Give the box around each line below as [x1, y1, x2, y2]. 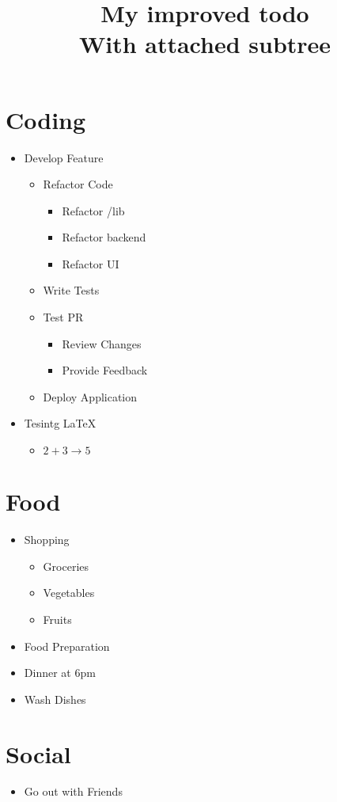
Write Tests [43, 282, 100, 298]
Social [6, 737, 71, 770]
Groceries [43, 557, 89, 574]
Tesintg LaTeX [24, 415, 97, 431]
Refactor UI [62, 255, 119, 272]
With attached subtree [78, 28, 331, 60]
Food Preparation [24, 637, 110, 654]
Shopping [24, 531, 70, 548]
